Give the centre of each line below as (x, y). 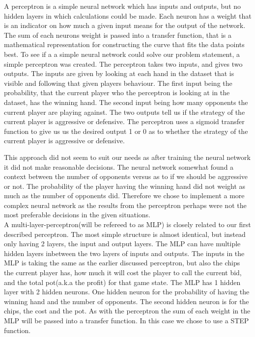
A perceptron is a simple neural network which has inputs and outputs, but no (123, 6)
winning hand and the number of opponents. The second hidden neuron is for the (127, 301)
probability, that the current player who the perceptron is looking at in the (117, 92)
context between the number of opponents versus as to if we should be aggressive (126, 176)
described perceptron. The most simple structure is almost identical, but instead (125, 234)
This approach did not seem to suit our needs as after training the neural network (127, 157)
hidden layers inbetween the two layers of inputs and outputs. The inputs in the (124, 253)
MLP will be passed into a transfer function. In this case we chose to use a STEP (127, 320)
